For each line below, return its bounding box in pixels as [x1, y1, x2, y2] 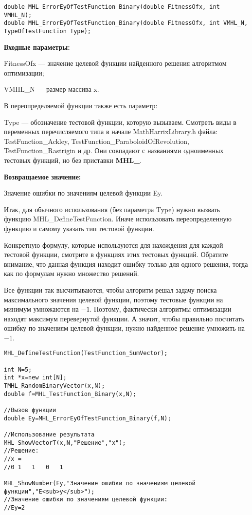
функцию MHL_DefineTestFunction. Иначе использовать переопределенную [4, 214, 232, 224]
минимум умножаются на [4, 304, 79, 314]
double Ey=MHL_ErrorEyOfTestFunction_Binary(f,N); [4, 415, 171, 422]
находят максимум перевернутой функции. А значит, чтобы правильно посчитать [4, 313, 244, 323]
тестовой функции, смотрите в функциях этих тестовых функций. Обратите [4, 249, 228, 259]
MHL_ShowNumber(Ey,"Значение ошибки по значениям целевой [4, 479, 196, 487]
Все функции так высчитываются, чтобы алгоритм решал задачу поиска [4, 284, 217, 295]
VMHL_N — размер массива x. [4, 84, 99, 94]
